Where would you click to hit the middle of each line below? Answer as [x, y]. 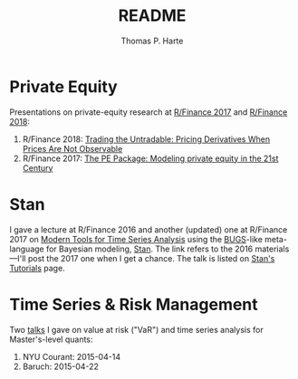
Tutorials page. [37, 268]
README [152, 16]
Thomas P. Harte [152, 41]
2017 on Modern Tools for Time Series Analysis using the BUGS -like [136, 239]
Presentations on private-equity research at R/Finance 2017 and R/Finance [149, 112]
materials [272, 249]
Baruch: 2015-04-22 [61, 366]
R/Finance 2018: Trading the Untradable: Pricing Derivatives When [146, 139]
